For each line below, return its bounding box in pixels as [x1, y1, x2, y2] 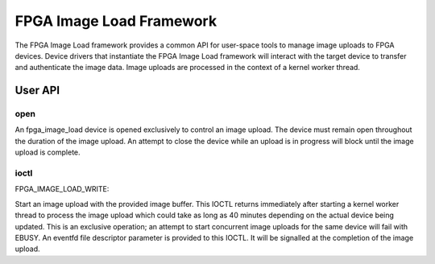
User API [14, 84, 60, 97]
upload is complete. [14, 147, 81, 157]
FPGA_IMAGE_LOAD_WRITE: [14, 184, 110, 194]
